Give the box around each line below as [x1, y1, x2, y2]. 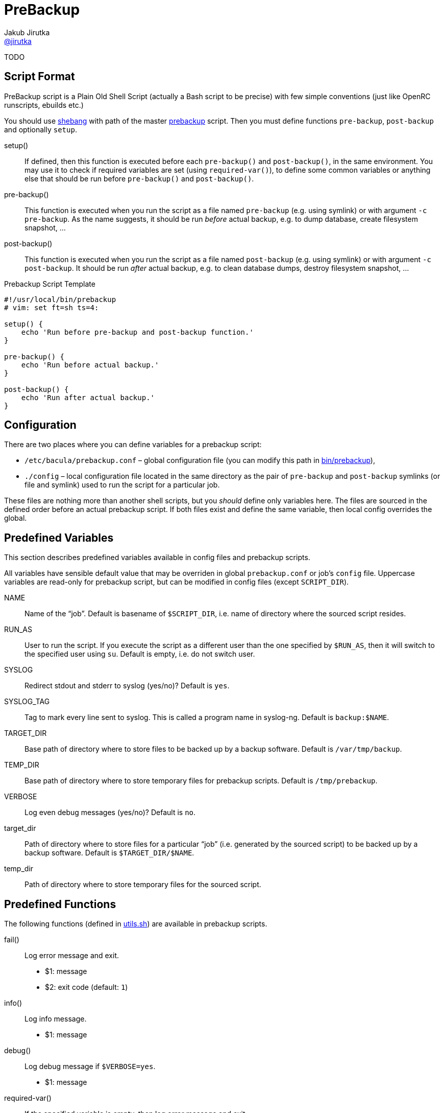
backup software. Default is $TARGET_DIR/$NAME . [24, 848, 194, 857]
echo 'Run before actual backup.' [21, 360, 159, 369]
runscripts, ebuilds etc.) [4, 100, 84, 109]
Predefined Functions [4, 897, 116, 911]
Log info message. [24, 1014, 87, 1024]
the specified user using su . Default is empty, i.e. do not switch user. [24, 650, 255, 659]
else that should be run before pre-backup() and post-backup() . [24, 174, 254, 183]
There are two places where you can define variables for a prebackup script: [4, 440, 262, 449]
